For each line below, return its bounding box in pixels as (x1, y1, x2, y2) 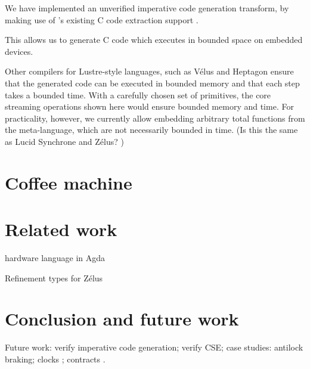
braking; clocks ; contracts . (5, 352, 106, 365)
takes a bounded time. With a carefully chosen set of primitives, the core (5, 88, 271, 101)
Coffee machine (5, 170, 132, 194)
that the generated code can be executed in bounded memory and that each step (5, 76, 300, 89)
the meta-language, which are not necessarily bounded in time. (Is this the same (5, 123, 298, 136)
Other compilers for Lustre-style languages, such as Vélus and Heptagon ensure (5, 65, 294, 77)
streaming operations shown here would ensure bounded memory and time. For (5, 100, 294, 113)
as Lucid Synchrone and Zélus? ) (5, 135, 124, 147)
